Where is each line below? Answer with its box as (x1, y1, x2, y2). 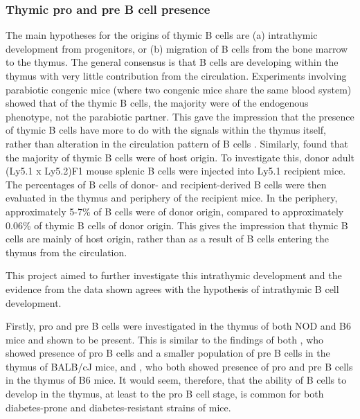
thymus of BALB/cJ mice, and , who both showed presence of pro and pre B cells (6, 359, 353, 373)
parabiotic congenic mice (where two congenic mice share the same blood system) (6, 82, 352, 96)
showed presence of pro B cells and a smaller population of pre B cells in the (6, 346, 330, 360)
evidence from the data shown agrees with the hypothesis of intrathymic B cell (6, 281, 339, 296)
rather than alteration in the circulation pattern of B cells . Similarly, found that (6, 136, 348, 150)
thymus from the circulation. (6, 244, 127, 259)
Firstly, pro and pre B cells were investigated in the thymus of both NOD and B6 (6, 319, 352, 333)
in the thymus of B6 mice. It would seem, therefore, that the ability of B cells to (6, 373, 347, 387)
